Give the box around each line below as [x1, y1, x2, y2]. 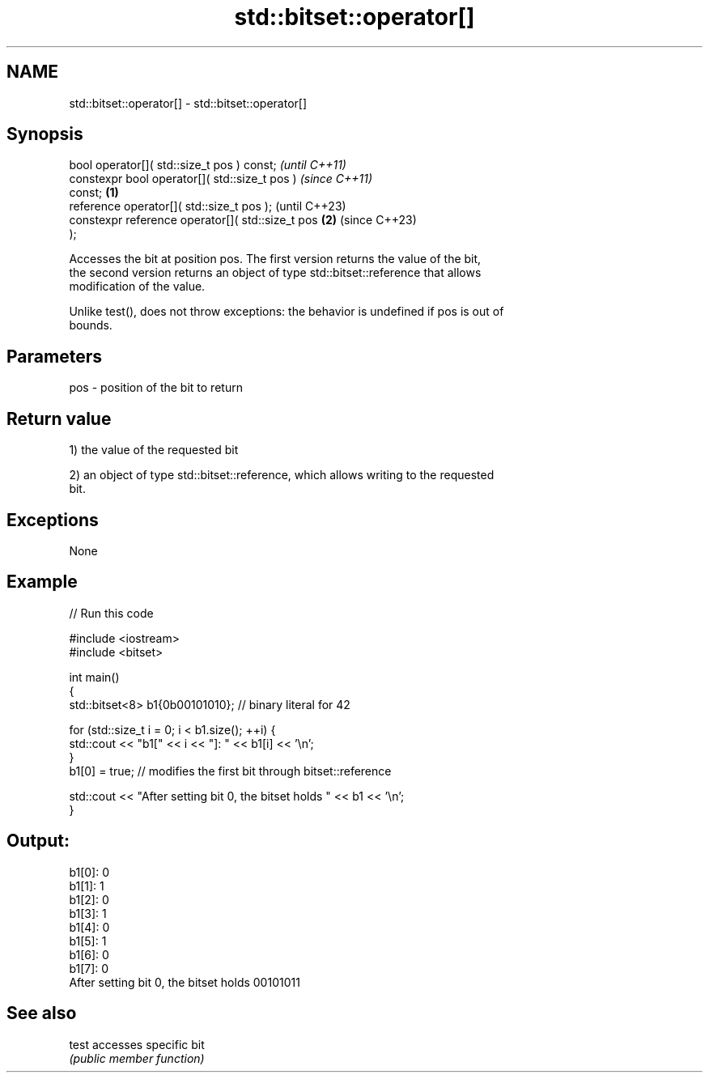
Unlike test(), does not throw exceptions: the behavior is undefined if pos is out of [69, 304, 504, 319]
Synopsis [6, 124, 83, 145]
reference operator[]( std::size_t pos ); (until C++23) [69, 199, 346, 214]
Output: [6, 830, 70, 852]
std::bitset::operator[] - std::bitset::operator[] [69, 96, 308, 110]
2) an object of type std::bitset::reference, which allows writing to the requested [69, 468, 495, 482]
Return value [6, 408, 112, 429]
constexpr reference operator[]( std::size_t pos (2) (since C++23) [69, 213, 417, 227]
